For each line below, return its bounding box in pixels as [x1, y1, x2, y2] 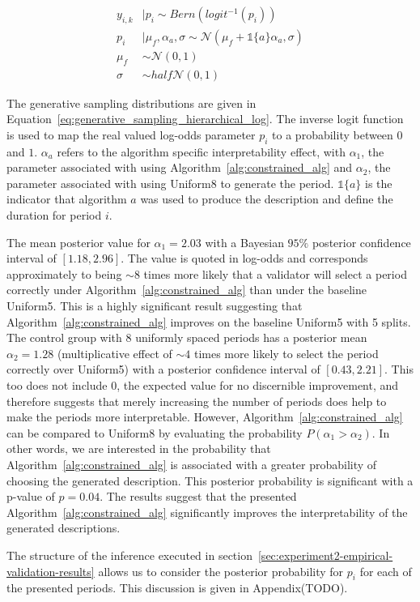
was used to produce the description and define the [140, 190, 393, 207]
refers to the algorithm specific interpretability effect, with [57, 143, 346, 160]
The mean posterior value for [6, 233, 151, 250]
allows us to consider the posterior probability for [98, 562, 344, 579]
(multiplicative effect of [57, 344, 172, 361]
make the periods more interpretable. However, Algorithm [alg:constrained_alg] [6, 408, 403, 425]
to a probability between [272, 126, 393, 143]
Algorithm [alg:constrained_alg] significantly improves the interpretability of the [6, 503, 408, 520]
